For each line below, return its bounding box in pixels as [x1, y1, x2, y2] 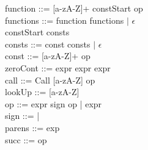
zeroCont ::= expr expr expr [5, 61, 111, 74]
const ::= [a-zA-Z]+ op [5, 49, 91, 62]
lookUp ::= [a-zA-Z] [5, 85, 80, 98]
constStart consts [5, 26, 70, 38]
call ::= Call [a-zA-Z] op [5, 73, 95, 86]
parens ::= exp [5, 121, 60, 134]
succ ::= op [5, 133, 47, 146]
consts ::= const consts [5, 37, 91, 50]
